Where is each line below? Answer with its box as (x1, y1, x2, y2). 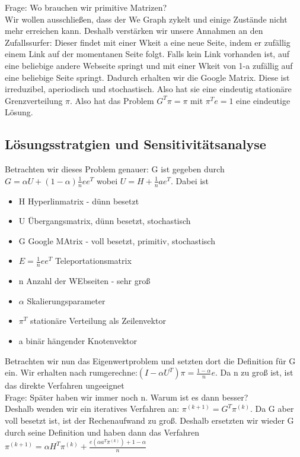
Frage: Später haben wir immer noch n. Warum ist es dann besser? (5, 390, 248, 403)
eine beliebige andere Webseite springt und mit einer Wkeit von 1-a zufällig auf (5, 59, 293, 71)
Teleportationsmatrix (55, 254, 132, 267)
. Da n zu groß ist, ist (215, 366, 293, 379)
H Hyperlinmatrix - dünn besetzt (18, 194, 139, 207)
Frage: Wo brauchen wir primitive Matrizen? (5, 1, 167, 13)
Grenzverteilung (5, 94, 63, 106)
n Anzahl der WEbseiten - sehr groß (18, 275, 151, 287)
